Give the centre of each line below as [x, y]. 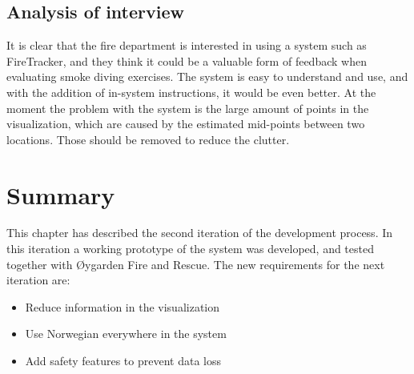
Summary [61, 194]
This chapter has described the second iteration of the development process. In [200, 233]
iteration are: [38, 280]
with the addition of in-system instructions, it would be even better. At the [191, 92]
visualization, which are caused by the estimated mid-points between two [186, 124]
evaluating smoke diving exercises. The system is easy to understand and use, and [207, 76]
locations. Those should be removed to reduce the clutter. [148, 139]
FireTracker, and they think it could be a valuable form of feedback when [187, 60]
